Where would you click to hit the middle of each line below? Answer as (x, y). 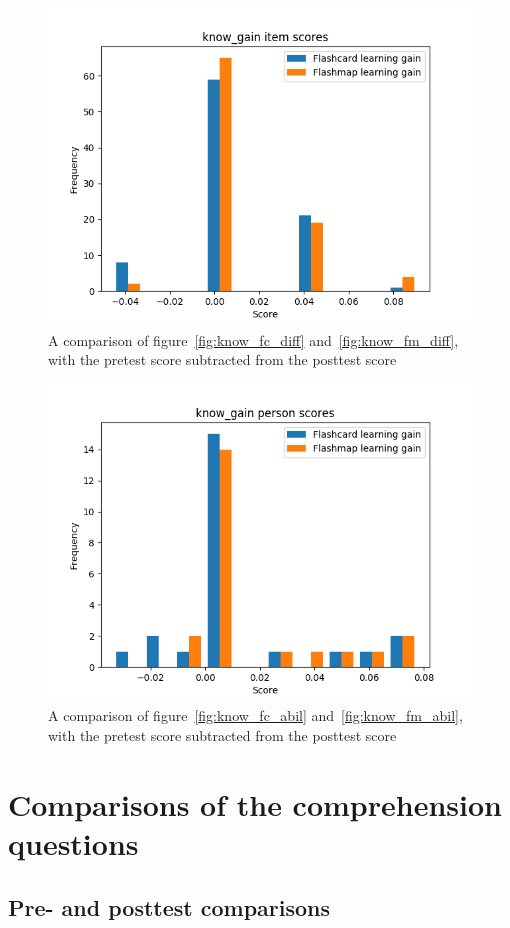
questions (73, 842)
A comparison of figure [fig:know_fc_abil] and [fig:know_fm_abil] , (255, 715)
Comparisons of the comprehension (255, 803)
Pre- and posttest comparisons (169, 906)
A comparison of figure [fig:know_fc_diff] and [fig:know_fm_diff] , (253, 339)
